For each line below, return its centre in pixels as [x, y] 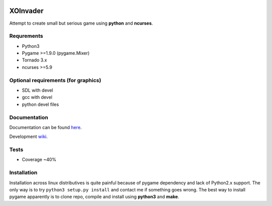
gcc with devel [37, 97]
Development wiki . [28, 136]
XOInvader [26, 11]
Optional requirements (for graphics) [55, 80]
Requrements [26, 36]
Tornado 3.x [35, 60]
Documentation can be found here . [46, 127]
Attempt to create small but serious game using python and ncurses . [81, 23]
